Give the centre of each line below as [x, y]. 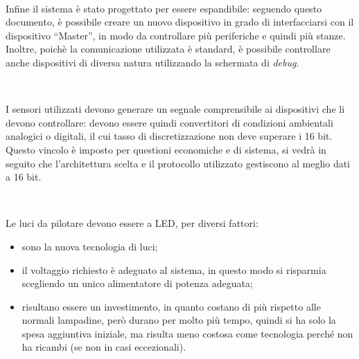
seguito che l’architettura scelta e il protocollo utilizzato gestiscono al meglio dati [178, 163]
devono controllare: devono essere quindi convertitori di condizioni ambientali [169, 122]
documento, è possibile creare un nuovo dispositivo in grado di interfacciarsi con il [180, 22]
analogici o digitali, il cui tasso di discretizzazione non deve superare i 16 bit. [169, 136]
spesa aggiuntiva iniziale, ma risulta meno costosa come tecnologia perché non [187, 333]
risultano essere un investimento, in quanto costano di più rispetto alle [171, 306]
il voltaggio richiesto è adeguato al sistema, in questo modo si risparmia [174, 269]
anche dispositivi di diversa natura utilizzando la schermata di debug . [152, 62]
